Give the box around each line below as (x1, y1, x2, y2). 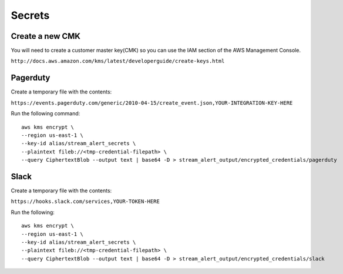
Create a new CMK (11, 31, 80, 41)
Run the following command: (11, 110, 80, 117)
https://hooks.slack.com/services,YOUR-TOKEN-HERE (11, 198, 160, 205)
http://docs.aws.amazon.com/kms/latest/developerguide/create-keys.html (11, 58, 225, 65)
